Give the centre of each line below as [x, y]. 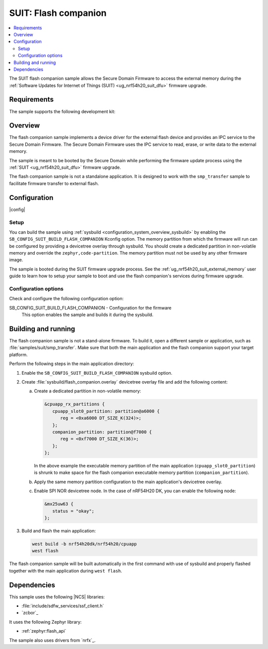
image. [16, 260]
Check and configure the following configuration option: [67, 299]
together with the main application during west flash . [66, 571]
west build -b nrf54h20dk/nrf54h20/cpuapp [84, 544]
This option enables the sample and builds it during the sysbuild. [88, 315]
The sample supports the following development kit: [62, 111]
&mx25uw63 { [59, 504]
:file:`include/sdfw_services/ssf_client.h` [63, 606]
